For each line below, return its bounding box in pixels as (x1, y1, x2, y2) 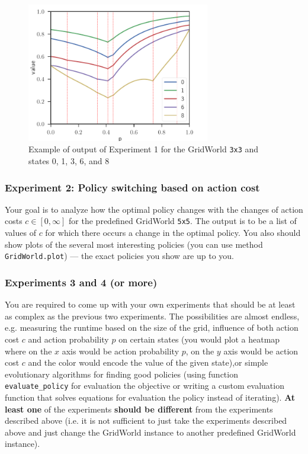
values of (5, 226, 36, 239)
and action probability (28, 332, 109, 345)
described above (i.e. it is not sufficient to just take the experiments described (5, 414, 287, 427)
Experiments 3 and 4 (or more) (5, 274, 158, 289)
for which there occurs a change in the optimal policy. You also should (45, 226, 301, 239)
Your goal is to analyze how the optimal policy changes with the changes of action (5, 203, 303, 215)
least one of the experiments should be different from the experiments (5, 402, 273, 415)
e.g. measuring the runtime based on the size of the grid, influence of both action (5, 321, 299, 334)
